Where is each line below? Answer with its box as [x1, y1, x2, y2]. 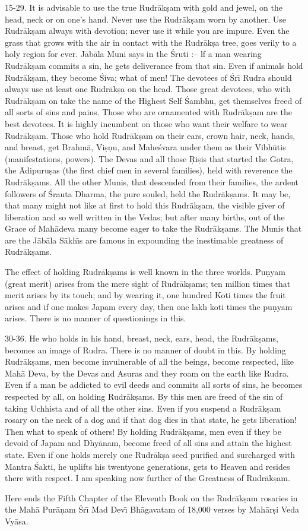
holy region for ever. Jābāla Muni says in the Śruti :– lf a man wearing [5, 48, 262, 60]
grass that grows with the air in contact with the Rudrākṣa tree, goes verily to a [5, 36, 297, 48]
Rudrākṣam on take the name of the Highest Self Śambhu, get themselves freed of [5, 94, 302, 106]
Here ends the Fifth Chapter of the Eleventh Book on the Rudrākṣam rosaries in [5, 491, 298, 504]
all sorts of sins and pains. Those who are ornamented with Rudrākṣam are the [5, 106, 292, 118]
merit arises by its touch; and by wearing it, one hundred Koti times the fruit [5, 289, 286, 301]
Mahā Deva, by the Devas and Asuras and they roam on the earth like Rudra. [5, 366, 289, 379]
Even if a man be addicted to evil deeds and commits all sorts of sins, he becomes [5, 378, 303, 391]
